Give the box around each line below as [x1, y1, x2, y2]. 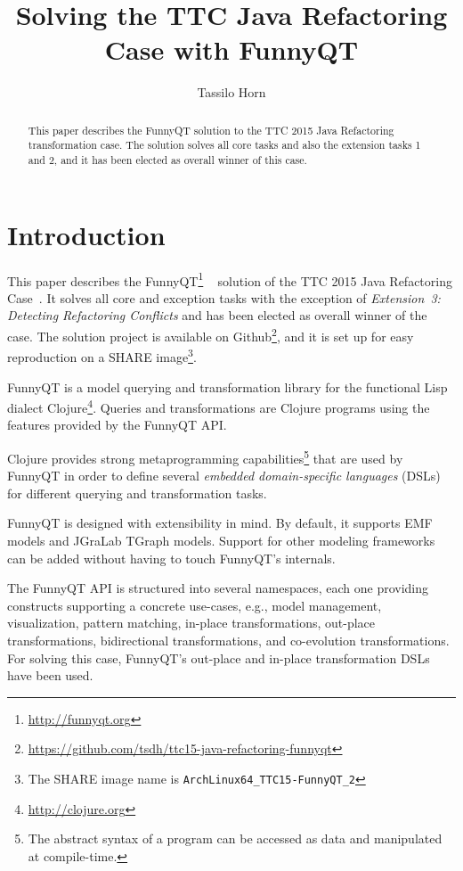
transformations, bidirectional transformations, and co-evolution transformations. [7, 630, 450, 649]
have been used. [7, 666, 93, 685]
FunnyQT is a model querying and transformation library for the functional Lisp [7, 377, 448, 396]
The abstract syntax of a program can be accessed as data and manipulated [28, 829, 443, 848]
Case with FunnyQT [104, 31, 359, 68]
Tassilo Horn [197, 83, 266, 102]
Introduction [7, 216, 166, 252]
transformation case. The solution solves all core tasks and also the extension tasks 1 [28, 137, 421, 152]
